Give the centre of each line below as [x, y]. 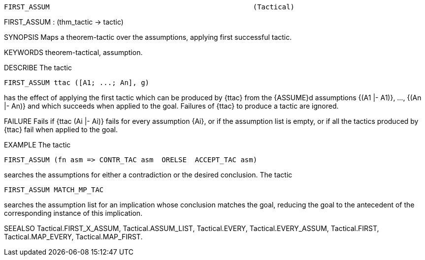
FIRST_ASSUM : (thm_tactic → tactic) [64, 22]
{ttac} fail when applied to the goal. [61, 130]
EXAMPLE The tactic [37, 145]
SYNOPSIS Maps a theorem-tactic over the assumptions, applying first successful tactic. [148, 37]
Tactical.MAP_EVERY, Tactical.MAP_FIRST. [73, 237]
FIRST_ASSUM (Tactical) [149, 7]
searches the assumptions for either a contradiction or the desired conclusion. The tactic [148, 175]
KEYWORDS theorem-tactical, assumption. [73, 52]
